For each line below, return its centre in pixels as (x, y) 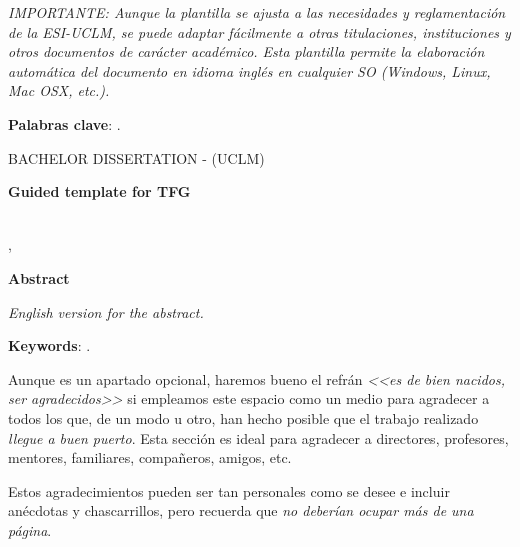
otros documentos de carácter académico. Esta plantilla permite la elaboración (246, 51)
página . (30, 529)
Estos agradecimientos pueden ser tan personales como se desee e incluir (229, 490)
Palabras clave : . (64, 123)
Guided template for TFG (99, 191)
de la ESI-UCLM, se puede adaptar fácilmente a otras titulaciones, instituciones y (259, 31)
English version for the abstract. (106, 311)
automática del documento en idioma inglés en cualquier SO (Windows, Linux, (249, 70)
